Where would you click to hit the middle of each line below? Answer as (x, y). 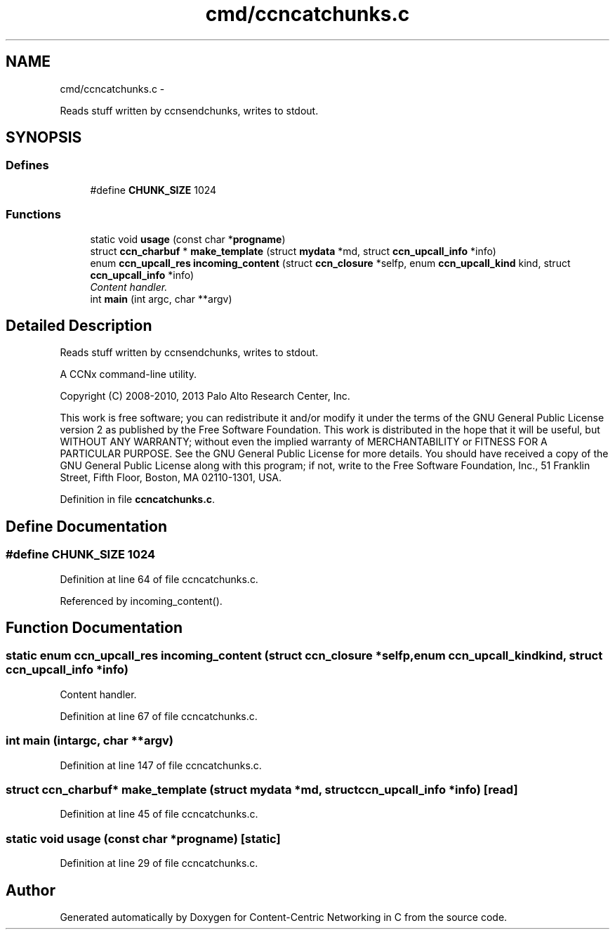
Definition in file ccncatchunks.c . (138, 499)
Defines (27, 165)
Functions (33, 215)
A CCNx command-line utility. (128, 374)
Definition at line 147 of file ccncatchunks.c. (161, 765)
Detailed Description (79, 325)
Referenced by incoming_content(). (141, 601)
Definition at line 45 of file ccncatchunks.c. (159, 814)
